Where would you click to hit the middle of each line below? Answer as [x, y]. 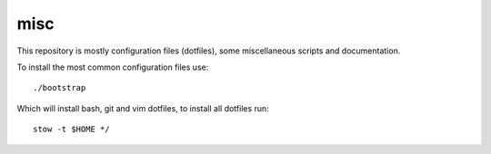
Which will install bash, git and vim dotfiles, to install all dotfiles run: [143, 108]
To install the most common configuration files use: [113, 67]
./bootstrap [60, 88]
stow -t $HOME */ [71, 130]
